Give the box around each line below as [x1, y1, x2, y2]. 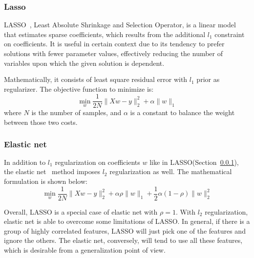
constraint [214, 29, 245, 39]
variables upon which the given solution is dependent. [4, 58, 165, 68]
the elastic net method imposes [4, 166, 100, 177]
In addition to [4, 157, 46, 167]
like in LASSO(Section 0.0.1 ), [149, 157, 239, 167]
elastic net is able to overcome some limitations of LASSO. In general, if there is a [4, 216, 250, 226]
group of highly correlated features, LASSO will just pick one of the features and [4, 225, 246, 236]
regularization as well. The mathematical [109, 166, 232, 177]
